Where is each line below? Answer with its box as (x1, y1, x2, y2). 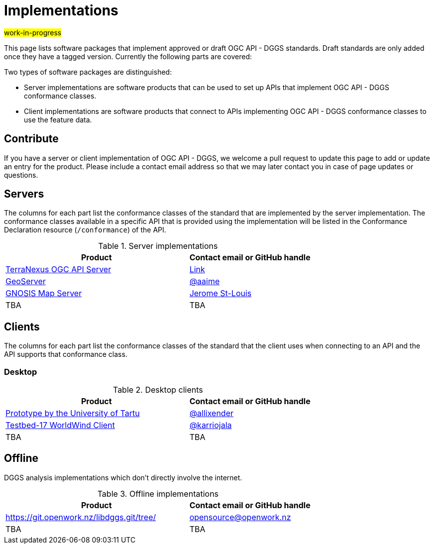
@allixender (189, 408, 234, 419)
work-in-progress (4, 28, 62, 37)
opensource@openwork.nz (189, 512, 291, 522)
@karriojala (189, 420, 232, 431)
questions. (4, 170, 38, 179)
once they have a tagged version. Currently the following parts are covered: (4, 52, 252, 61)
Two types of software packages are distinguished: (4, 67, 172, 76)
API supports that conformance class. (4, 350, 127, 359)
